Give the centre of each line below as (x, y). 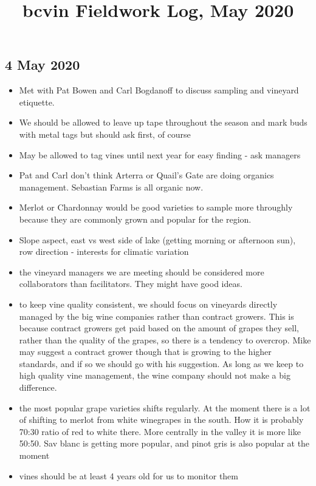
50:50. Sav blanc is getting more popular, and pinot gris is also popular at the (164, 443)
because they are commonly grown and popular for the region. (135, 219)
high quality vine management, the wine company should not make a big (155, 375)
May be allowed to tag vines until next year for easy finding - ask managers (160, 154)
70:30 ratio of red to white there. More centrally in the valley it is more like (160, 431)
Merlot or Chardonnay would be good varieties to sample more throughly (156, 207)
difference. (38, 387)
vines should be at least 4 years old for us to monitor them (129, 475)
